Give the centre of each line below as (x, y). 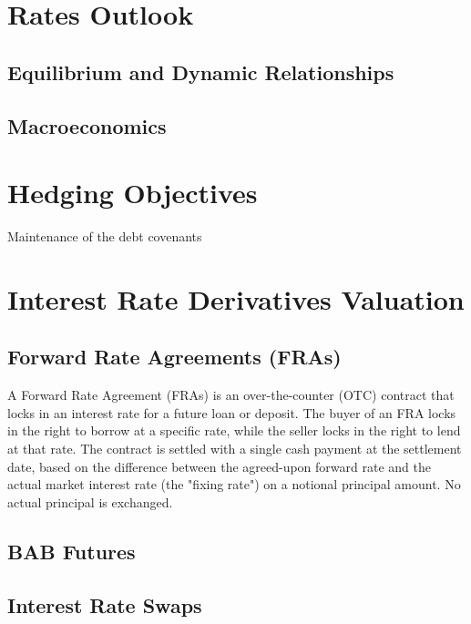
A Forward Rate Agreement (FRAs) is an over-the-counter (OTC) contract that (231, 395)
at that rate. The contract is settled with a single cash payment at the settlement (235, 449)
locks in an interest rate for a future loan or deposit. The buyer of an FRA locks (232, 412)
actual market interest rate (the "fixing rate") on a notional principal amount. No (234, 484)
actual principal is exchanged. (90, 501)
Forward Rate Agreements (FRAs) (174, 357)
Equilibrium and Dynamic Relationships (201, 72)
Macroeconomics (87, 125)
